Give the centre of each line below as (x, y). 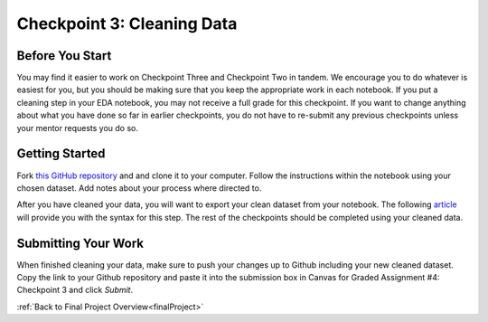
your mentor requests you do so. (78, 128)
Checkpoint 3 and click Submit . (75, 290)
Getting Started (61, 154)
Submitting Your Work (80, 243)
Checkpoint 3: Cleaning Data (127, 24)
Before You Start (64, 56)
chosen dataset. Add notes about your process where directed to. (139, 188)
